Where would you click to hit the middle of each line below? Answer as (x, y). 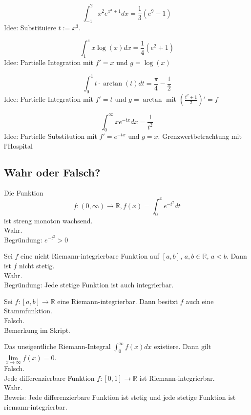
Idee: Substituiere (30, 28)
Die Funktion (24, 192)
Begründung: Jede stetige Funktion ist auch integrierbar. (89, 285)
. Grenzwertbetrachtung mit (200, 136)
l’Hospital (18, 145)
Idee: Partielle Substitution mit (51, 136)
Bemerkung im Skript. (37, 330)
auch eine (200, 301)
